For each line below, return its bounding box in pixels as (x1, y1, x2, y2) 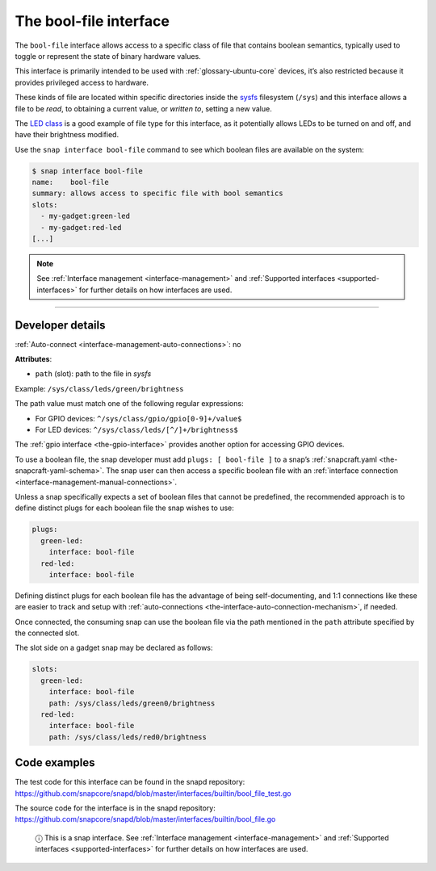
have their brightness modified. (15, 130, 119, 140)
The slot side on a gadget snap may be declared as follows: (15, 643, 213, 653)
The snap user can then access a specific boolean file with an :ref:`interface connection (106, 466, 399, 475)
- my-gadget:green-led (40, 211, 131, 221)
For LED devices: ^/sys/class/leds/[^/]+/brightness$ (35, 425, 238, 435)
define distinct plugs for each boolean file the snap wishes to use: (15, 503, 234, 513)
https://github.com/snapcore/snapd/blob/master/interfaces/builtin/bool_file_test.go (15, 788, 291, 798)
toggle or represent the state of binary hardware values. (15, 51, 201, 61)
